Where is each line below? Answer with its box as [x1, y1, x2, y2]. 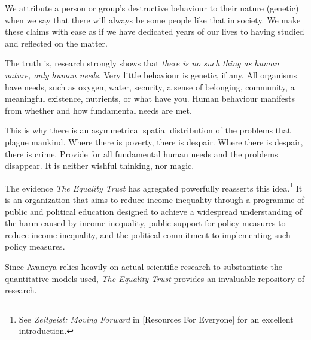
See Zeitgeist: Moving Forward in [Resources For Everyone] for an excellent [19, 312, 294, 325]
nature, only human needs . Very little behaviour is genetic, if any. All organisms [5, 68, 297, 81]
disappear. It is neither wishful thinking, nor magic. [5, 159, 194, 172]
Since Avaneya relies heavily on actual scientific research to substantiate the [5, 260, 283, 272]
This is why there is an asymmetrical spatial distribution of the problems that [5, 124, 291, 136]
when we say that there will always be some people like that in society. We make [5, 13, 301, 26]
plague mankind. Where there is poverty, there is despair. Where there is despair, [5, 135, 303, 148]
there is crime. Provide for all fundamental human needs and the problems [5, 147, 278, 160]
